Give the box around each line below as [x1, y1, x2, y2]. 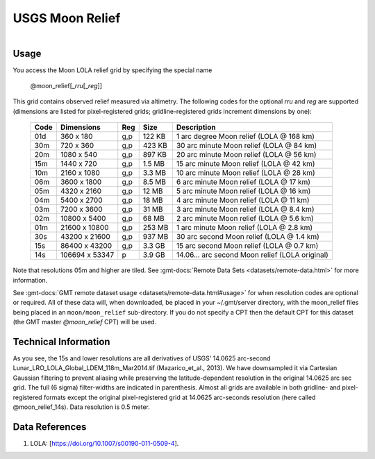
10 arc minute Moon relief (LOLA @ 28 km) [176, 168, 315, 178]
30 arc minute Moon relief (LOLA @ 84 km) [176, 141, 317, 151]
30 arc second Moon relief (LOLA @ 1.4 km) [176, 232, 319, 242]
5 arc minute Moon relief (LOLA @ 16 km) [176, 186, 311, 196]
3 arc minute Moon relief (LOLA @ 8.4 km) [176, 205, 315, 215]
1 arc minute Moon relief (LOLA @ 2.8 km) [176, 223, 313, 233]
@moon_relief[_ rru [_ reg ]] [30, 82, 103, 90]
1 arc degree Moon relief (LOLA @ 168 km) [176, 132, 315, 142]
